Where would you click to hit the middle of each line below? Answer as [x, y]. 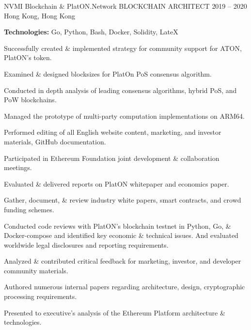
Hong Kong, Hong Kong [40, 15]
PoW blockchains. [30, 100]
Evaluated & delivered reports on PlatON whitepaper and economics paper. [117, 183]
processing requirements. [40, 296]
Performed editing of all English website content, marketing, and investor [113, 132]
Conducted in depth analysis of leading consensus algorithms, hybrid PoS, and [120, 90]
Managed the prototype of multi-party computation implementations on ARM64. [124, 116]
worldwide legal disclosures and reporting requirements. [86, 244]
